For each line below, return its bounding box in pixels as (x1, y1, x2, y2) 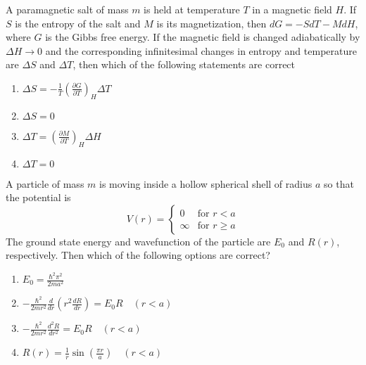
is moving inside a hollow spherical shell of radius (99, 176, 313, 191)
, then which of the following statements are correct (72, 57, 296, 72)
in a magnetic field (252, 2, 332, 16)
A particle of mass (6, 176, 84, 191)
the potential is (6, 190, 71, 205)
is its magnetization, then (156, 15, 267, 30)
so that (324, 176, 354, 191)
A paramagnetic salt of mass (6, 2, 129, 16)
